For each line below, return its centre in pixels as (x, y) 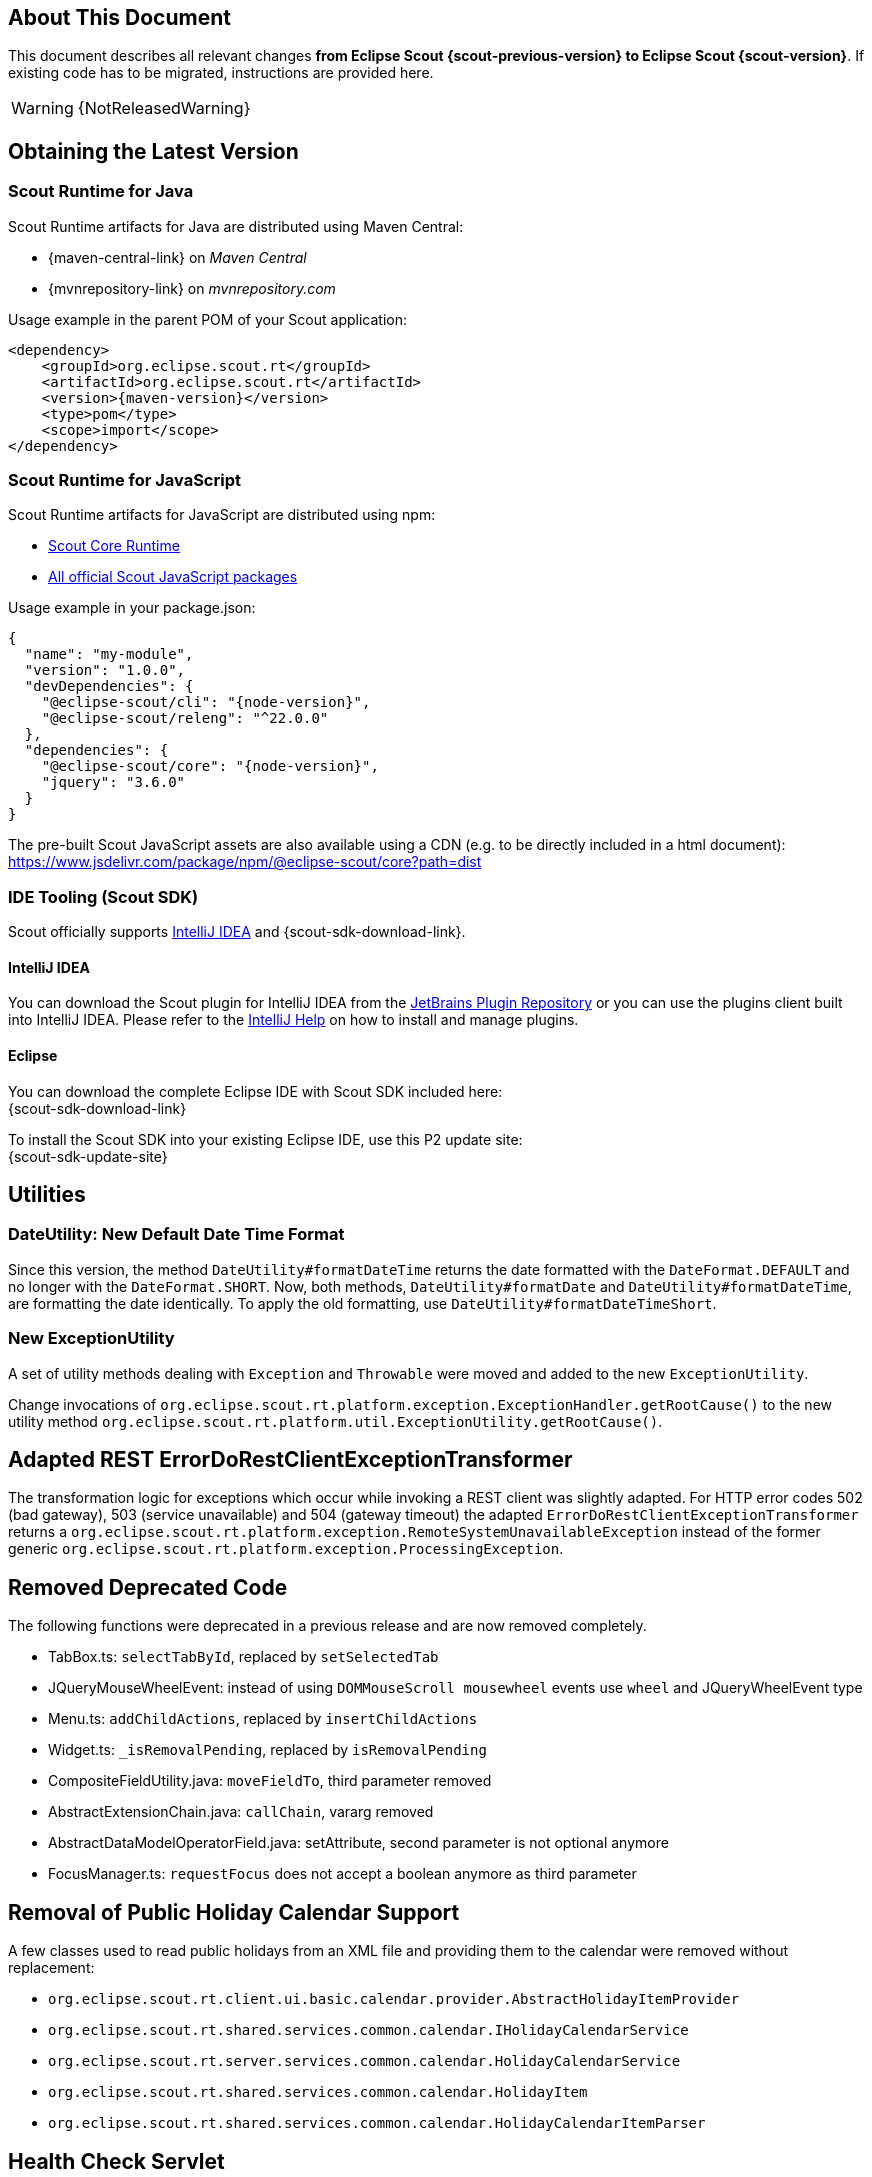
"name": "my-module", (109, 654)
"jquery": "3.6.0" (113, 782)
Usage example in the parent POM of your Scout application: (207, 319)
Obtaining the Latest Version (153, 151)
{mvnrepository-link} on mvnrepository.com (192, 288)
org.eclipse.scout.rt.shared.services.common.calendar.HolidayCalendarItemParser (377, 2123)
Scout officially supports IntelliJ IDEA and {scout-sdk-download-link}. (237, 932)
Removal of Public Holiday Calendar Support (234, 1912)
